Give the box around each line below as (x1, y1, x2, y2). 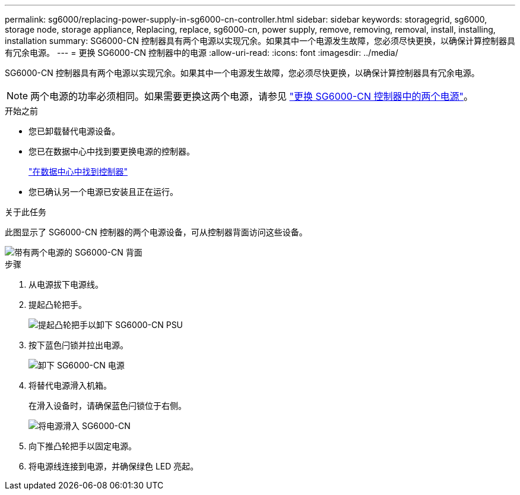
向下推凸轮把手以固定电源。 (28, 441, 137, 451)
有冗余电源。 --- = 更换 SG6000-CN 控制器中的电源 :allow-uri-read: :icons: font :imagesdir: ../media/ (5, 48, 398, 58)
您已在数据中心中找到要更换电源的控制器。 (28, 146, 195, 156)
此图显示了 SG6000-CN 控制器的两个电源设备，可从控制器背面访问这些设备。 (5, 227, 307, 237)
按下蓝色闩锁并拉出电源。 (28, 340, 128, 350)
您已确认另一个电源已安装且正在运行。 (28, 187, 178, 197)
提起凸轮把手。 (28, 299, 87, 310)
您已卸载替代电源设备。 (28, 126, 120, 136)
